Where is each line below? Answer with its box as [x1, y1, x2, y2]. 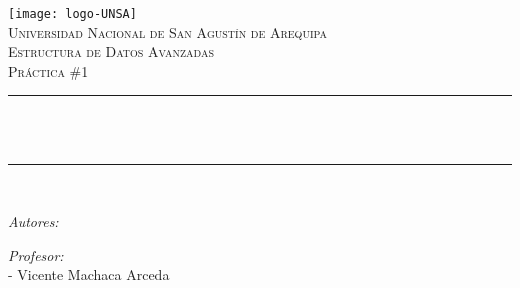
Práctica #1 [8, 60, 89, 81]
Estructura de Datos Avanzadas [8, 41, 214, 62]
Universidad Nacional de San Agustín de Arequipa [8, 21, 327, 42]
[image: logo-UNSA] [8, 7, 137, 21]
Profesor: [8, 244, 64, 265]
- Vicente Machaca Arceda [8, 264, 170, 285]
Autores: [8, 211, 59, 232]
